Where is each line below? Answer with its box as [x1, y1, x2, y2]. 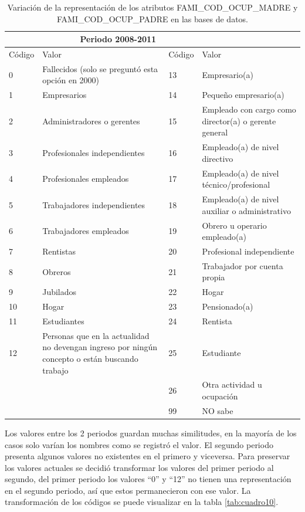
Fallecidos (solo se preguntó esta [42, 62, 158, 74]
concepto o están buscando [42, 352, 138, 364]
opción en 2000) [42, 74, 100, 86]
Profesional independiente [202, 245, 294, 257]
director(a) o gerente [202, 114, 276, 127]
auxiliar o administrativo [202, 204, 291, 216]
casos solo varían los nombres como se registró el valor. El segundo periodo [5, 438, 273, 450]
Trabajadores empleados [42, 225, 129, 237]
